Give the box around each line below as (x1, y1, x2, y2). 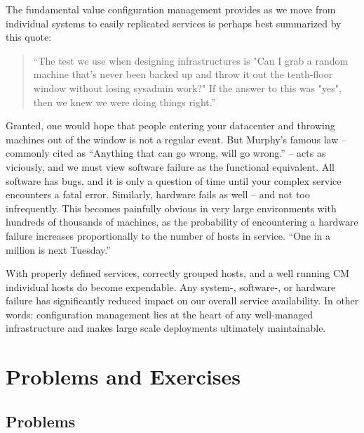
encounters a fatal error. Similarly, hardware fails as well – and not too (6, 187, 310, 202)
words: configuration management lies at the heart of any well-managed (6, 306, 314, 321)
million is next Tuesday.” (6, 242, 111, 257)
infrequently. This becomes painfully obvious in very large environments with (6, 200, 337, 215)
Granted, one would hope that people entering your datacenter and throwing (6, 118, 335, 133)
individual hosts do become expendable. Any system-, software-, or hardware (6, 279, 336, 294)
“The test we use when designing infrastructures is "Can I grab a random (33, 53, 349, 67)
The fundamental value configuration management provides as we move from (6, 2, 336, 16)
